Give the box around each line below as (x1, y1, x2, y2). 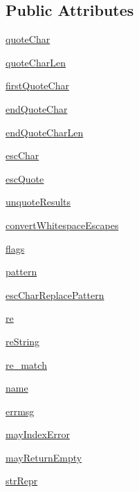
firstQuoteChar (6, 78, 69, 93)
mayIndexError (6, 427, 70, 441)
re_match (6, 357, 47, 372)
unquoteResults (6, 194, 71, 209)
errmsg (6, 403, 35, 418)
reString (6, 334, 40, 348)
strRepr (6, 473, 38, 488)
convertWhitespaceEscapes (6, 217, 119, 232)
